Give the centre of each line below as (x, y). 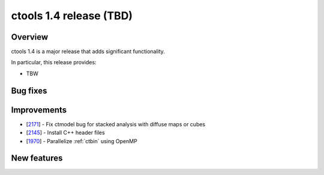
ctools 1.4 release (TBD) (72, 16)
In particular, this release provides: (54, 63)
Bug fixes (29, 91)
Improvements (39, 110)
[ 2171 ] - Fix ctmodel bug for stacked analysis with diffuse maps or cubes (116, 124)
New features (37, 158)
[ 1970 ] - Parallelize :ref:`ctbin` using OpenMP (82, 141)
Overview (30, 37)
